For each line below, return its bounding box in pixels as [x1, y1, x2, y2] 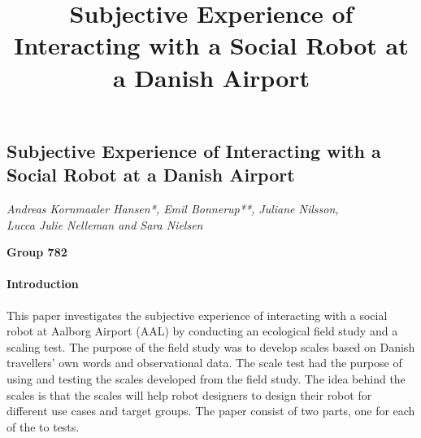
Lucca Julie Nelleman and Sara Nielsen [7, 216, 203, 233]
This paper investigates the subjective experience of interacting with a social [7, 306, 388, 323]
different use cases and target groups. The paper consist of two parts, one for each [7, 402, 415, 419]
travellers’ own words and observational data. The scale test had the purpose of [7, 354, 402, 371]
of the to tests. [7, 418, 80, 435]
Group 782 [7, 243, 67, 261]
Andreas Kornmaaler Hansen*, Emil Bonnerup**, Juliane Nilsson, [7, 199, 339, 217]
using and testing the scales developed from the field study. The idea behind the [7, 370, 406, 387]
